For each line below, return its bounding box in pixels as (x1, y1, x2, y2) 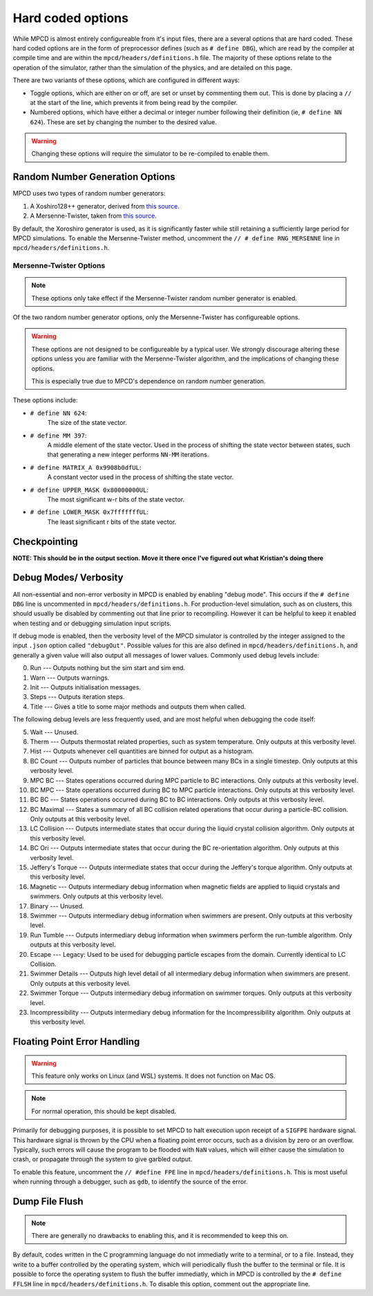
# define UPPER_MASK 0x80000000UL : (30, 486, 149, 494)
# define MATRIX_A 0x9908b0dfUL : (30, 463, 142, 471)
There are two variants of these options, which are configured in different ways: (12, 76, 240, 84)
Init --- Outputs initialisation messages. (30, 683, 142, 692)
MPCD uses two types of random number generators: (12, 189, 166, 198)
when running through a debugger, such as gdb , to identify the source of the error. (12, 1178, 248, 1186)
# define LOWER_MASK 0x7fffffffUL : (30, 508, 149, 516)
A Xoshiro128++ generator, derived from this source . (30, 202, 180, 210)
